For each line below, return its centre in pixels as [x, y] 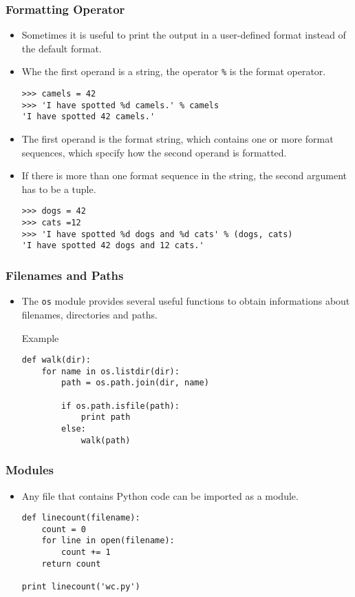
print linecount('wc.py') [81, 587]
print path [106, 417]
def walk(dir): [56, 360]
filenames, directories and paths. [89, 314]
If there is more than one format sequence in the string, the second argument [184, 175]
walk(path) [106, 440]
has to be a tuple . [59, 189]
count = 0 [64, 529]
